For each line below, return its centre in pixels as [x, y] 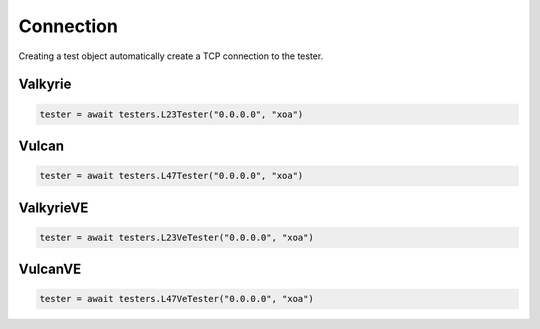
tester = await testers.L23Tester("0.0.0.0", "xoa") [171, 114]
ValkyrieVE [53, 207]
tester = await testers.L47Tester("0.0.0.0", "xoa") [171, 176]
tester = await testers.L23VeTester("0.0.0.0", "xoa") [176, 237]
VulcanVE [50, 269]
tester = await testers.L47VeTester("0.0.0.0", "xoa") [176, 299]
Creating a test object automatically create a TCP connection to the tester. [171, 56]
